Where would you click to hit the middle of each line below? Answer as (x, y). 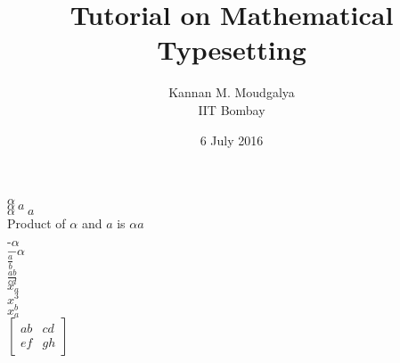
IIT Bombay (232, 109)
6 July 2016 (232, 140)
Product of (37, 223)
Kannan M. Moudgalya (232, 92)
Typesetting (232, 49)
